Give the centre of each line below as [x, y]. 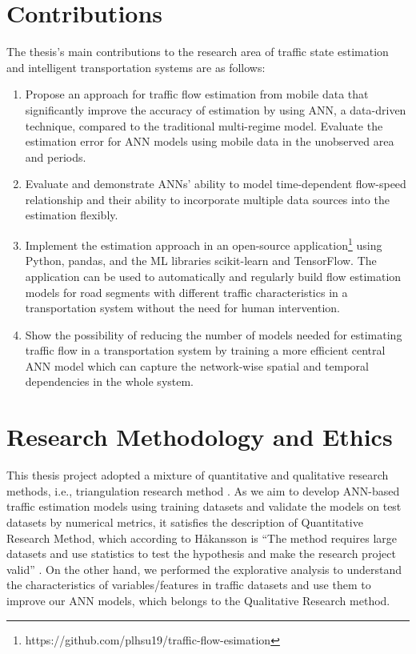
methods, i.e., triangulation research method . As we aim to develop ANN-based [203, 490]
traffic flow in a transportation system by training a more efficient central [205, 350]
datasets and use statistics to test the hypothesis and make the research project [201, 554]
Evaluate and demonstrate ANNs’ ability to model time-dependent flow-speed [216, 184]
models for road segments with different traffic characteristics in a [186, 292]
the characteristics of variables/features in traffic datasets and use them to [189, 585]
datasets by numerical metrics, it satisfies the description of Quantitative [185, 522]
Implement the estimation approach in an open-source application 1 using [204, 244]
